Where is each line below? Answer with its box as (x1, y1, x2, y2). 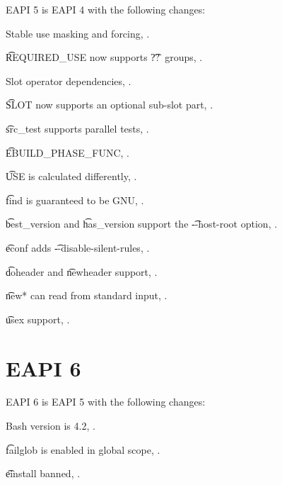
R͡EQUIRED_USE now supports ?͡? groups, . (6, 50, 203, 65)
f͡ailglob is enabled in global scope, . (6, 442, 160, 457)
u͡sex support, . (6, 311, 70, 326)
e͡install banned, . (6, 466, 81, 481)
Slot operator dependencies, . (6, 73, 131, 88)
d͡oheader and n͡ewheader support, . (6, 264, 158, 279)
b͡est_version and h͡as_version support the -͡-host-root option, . (6, 216, 278, 231)
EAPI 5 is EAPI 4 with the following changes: (6, 2, 206, 16)
